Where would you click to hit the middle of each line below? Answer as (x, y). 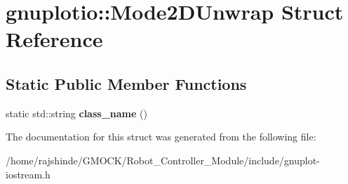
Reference (54, 39)
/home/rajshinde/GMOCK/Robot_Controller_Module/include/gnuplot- (163, 160)
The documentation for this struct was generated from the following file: (161, 137)
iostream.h (28, 174)
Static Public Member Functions (126, 83)
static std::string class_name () (76, 113)
